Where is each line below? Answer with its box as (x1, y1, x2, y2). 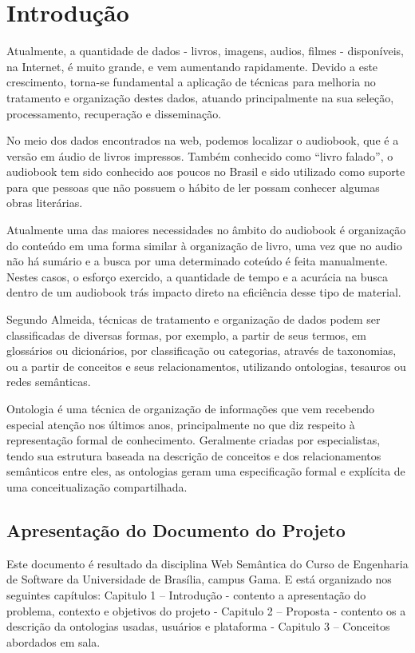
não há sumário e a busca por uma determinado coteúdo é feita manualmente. (6, 253, 388, 269)
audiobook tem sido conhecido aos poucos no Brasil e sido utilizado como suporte (6, 163, 405, 180)
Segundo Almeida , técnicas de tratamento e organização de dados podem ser (6, 311, 381, 328)
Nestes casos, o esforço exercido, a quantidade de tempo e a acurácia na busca (6, 268, 389, 285)
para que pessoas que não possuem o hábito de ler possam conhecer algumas (6, 178, 380, 195)
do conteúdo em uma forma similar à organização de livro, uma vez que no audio (6, 237, 402, 253)
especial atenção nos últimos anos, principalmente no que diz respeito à (6, 416, 355, 432)
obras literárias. (6, 194, 83, 211)
